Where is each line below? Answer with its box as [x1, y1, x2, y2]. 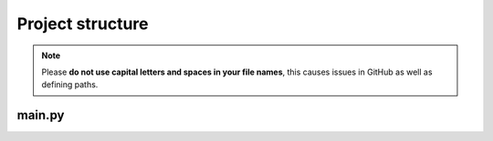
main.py [16, 107, 65, 123]
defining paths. [41, 79, 99, 90]
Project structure [16, 14, 149, 34]
